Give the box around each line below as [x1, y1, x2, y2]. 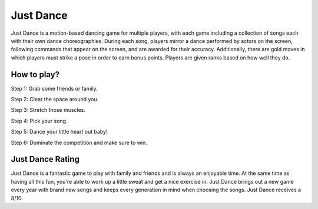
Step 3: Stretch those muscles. [11, 107, 85, 114]
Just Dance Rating [11, 154, 79, 164]
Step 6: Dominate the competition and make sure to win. [11, 139, 147, 146]
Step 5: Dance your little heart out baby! [11, 128, 108, 135]
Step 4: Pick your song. [11, 117, 68, 124]
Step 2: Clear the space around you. [11, 96, 99, 103]
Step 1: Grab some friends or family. [11, 85, 98, 92]
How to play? [11, 69, 60, 79]
